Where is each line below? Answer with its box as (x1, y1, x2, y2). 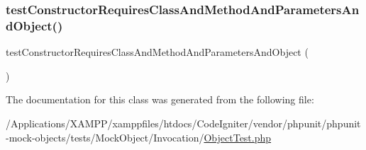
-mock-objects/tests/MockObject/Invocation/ (6, 129, 204, 144)
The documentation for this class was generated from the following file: (6, 92, 314, 107)
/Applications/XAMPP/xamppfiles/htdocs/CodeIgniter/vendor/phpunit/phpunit (6, 115, 361, 130)
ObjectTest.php (204, 129, 272, 144)
